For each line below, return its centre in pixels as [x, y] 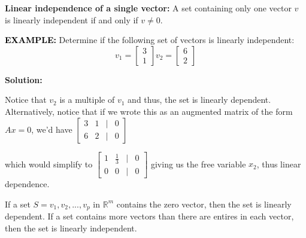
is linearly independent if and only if [72, 19]
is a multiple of [87, 100]
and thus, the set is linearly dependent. [199, 100]
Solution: [24, 79]
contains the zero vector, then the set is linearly [204, 204]
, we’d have [52, 129]
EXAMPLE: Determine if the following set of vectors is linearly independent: [150, 40]
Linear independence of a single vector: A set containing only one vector [148, 8]
